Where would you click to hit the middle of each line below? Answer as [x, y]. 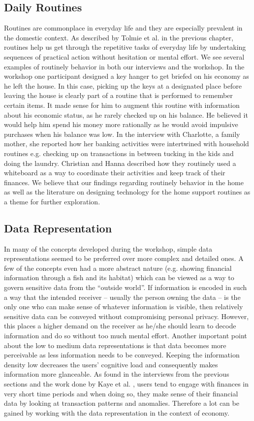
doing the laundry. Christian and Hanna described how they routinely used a [120, 163]
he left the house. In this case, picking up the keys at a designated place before [123, 85]
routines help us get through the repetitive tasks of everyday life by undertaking [125, 47]
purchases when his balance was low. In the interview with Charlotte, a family [122, 134]
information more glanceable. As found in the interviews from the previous [117, 374]
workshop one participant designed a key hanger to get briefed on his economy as [127, 76]
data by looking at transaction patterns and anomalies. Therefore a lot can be [122, 403]
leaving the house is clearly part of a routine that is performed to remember [118, 95]
